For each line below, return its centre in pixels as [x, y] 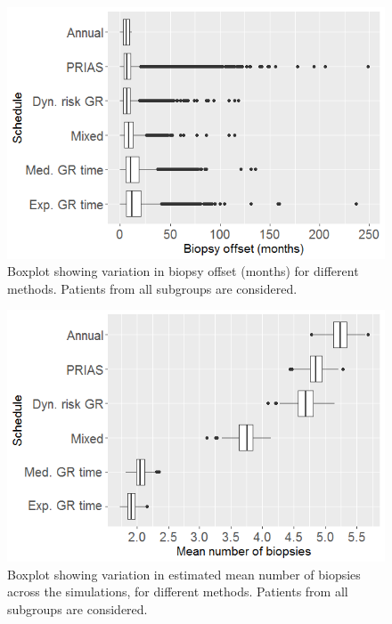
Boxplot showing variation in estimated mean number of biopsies [184, 574]
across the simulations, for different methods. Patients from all [178, 592]
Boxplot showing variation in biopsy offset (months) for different [183, 271]
